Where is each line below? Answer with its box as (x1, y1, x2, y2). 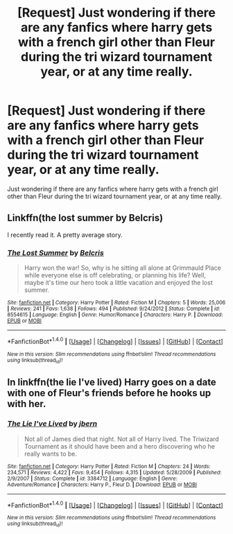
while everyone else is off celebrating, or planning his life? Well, (24, 271, 207, 279)
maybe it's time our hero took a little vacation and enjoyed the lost (24, 279, 213, 287)
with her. (7, 398, 46, 410)
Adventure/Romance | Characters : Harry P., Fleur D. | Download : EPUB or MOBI (7, 481, 198, 488)
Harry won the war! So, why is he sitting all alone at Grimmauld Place (24, 264, 222, 272)
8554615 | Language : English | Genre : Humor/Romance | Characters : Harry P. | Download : (7, 311, 223, 318)
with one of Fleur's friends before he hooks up (7, 387, 212, 399)
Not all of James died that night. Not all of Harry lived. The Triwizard (24, 435, 220, 443)
